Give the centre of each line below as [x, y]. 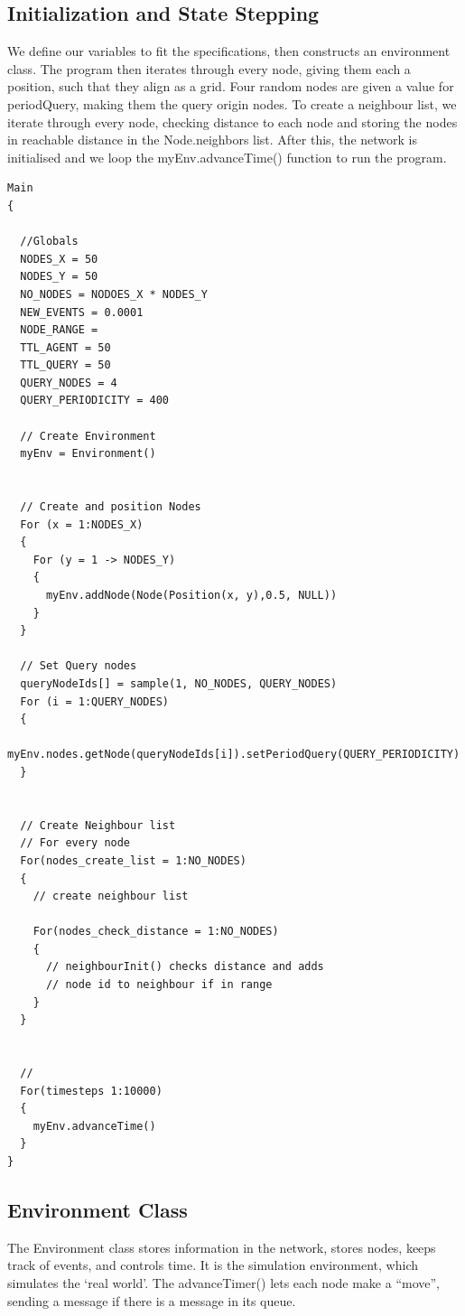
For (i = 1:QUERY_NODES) [94, 701]
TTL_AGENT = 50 [65, 347]
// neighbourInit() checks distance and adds [185, 967]
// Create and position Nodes [111, 507]
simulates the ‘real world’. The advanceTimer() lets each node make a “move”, [223, 1283]
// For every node [75, 843]
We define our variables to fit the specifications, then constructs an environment [229, 51]
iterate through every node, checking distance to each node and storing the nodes [232, 121]
